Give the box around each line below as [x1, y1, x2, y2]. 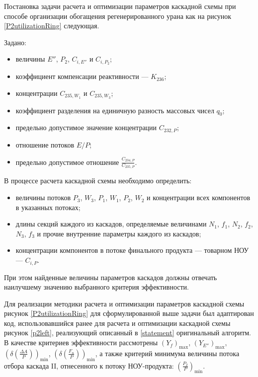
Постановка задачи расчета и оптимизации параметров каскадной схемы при [4, 1, 236, 11]
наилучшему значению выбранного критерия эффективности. [4, 282, 189, 292]
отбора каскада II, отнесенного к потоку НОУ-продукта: [4, 360, 174, 371]
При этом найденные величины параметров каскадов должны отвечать [4, 272, 217, 282]
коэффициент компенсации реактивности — [15, 71, 149, 81]
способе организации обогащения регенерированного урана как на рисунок [4, 10, 231, 21]
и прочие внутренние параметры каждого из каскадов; [37, 228, 201, 238]
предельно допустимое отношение [15, 156, 119, 167]
